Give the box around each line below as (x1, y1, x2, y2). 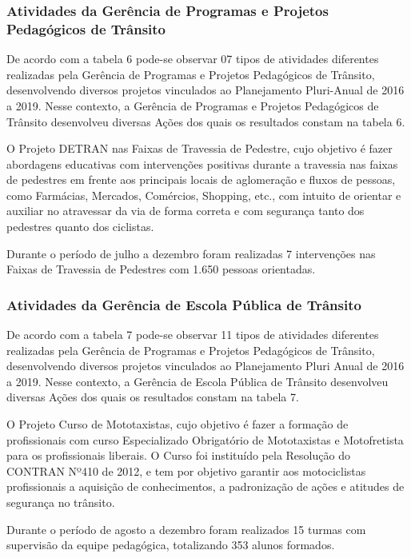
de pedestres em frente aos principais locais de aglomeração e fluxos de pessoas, (6, 171, 396, 188)
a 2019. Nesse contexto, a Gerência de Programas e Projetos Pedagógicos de (6, 97, 379, 114)
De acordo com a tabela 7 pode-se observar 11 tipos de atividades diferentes (6, 326, 379, 343)
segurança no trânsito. (6, 494, 115, 511)
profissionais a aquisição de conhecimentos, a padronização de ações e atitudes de (6, 478, 405, 495)
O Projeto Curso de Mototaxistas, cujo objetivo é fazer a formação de (6, 416, 349, 432)
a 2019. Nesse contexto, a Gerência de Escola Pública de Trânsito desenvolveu (6, 373, 389, 389)
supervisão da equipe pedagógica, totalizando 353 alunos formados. (6, 536, 335, 553)
